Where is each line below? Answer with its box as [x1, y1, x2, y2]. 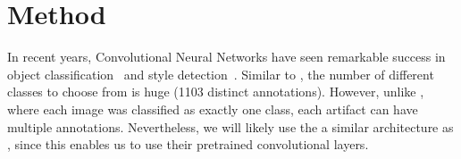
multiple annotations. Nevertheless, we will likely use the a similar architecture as [7, 117, 454, 136]
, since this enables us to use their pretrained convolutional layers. [7, 135, 369, 154]
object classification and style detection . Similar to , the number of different [7, 64, 434, 83]
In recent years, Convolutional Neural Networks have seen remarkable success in [7, 47, 446, 66]
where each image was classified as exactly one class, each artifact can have [7, 99, 418, 118]
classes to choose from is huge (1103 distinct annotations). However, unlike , [7, 82, 424, 101]
